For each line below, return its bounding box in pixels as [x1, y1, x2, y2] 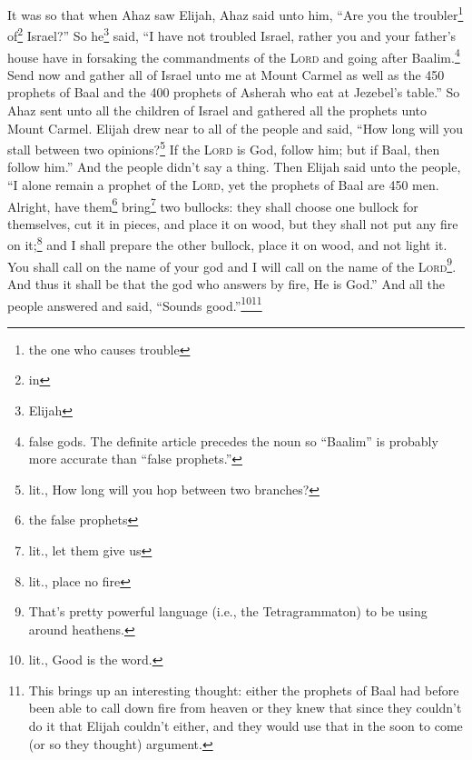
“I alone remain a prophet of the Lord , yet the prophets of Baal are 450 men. [7, 175, 439, 194]
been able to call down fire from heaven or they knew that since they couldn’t [28, 698, 462, 717]
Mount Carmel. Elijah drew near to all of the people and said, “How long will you [7, 118, 464, 137]
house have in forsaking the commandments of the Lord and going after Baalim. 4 [7, 45, 460, 66]
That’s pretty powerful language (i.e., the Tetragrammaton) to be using [28, 602, 428, 621]
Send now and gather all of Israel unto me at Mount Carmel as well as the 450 [7, 65, 445, 84]
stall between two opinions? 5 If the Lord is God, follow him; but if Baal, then [7, 137, 440, 158]
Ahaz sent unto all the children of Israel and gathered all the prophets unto [7, 100, 428, 119]
